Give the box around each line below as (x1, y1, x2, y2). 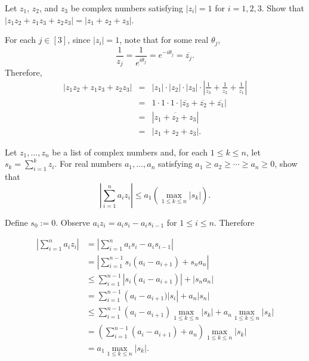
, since (67, 33, 91, 46)
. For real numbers (54, 157, 122, 170)
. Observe (55, 216, 90, 228)
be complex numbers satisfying (70, 2, 183, 14)
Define (5, 216, 28, 228)
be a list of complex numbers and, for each (52, 145, 208, 158)
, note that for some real (119, 33, 209, 46)
